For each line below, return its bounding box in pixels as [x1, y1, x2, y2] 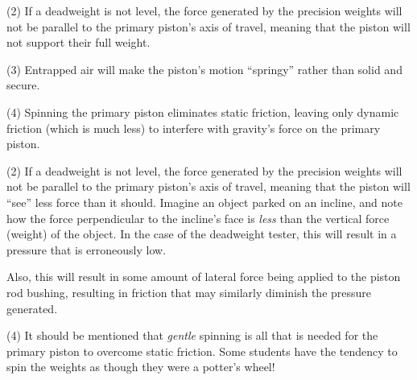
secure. [6, 76, 40, 93]
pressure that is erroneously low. [6, 241, 167, 258]
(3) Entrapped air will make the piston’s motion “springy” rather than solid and [6, 60, 403, 77]
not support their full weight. [6, 34, 151, 51]
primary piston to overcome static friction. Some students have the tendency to [6, 342, 398, 359]
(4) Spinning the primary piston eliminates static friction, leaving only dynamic [6, 103, 399, 120]
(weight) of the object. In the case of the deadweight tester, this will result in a [6, 225, 397, 242]
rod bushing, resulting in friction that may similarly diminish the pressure [6, 283, 372, 300]
